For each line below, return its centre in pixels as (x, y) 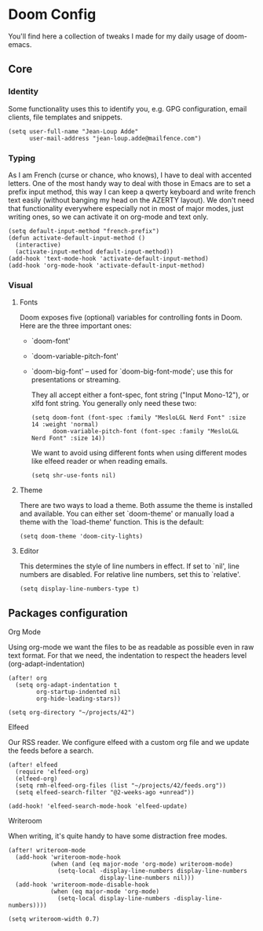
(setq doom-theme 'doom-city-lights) (81, 537)
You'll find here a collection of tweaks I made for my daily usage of (116, 36)
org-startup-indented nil (79, 692)
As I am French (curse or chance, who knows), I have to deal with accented (130, 175)
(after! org (27, 678)
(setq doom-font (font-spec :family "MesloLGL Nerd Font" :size (139, 418)
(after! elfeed (33, 765)
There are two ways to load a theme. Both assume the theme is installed (136, 506)
